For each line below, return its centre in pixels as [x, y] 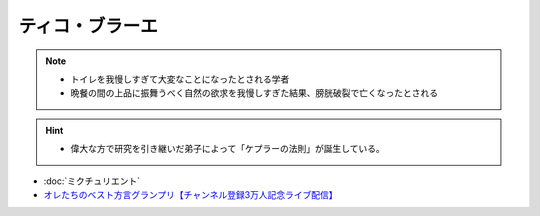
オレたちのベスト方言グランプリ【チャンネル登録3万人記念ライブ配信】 [191, 194]
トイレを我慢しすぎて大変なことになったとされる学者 [180, 79]
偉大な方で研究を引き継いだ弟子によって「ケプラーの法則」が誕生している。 [227, 149]
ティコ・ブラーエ [88, 26]
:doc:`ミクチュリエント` [92, 181]
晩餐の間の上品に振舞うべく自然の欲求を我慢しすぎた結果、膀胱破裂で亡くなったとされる [254, 93]
